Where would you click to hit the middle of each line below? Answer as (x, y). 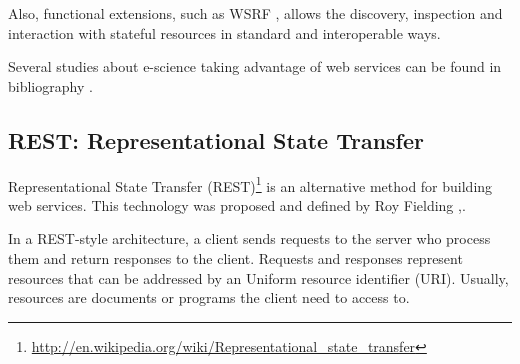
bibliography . (50, 85)
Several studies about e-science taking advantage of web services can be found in (255, 66)
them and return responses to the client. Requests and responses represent (235, 258)
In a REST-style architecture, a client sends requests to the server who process (249, 238)
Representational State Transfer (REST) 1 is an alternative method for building (250, 184)
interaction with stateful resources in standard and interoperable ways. (224, 32)
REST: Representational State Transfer (216, 139)
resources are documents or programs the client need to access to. (209, 297)
